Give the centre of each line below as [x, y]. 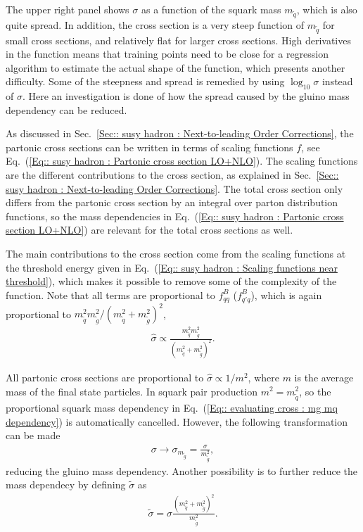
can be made [33, 435]
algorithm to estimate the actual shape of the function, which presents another [176, 67]
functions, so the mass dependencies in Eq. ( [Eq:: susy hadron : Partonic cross [175, 216]
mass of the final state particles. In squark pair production [132, 391]
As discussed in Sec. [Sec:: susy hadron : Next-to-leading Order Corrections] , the [180, 133]
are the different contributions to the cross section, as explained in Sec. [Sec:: [172, 175]
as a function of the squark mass [211, 9]
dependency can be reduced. [66, 109]
